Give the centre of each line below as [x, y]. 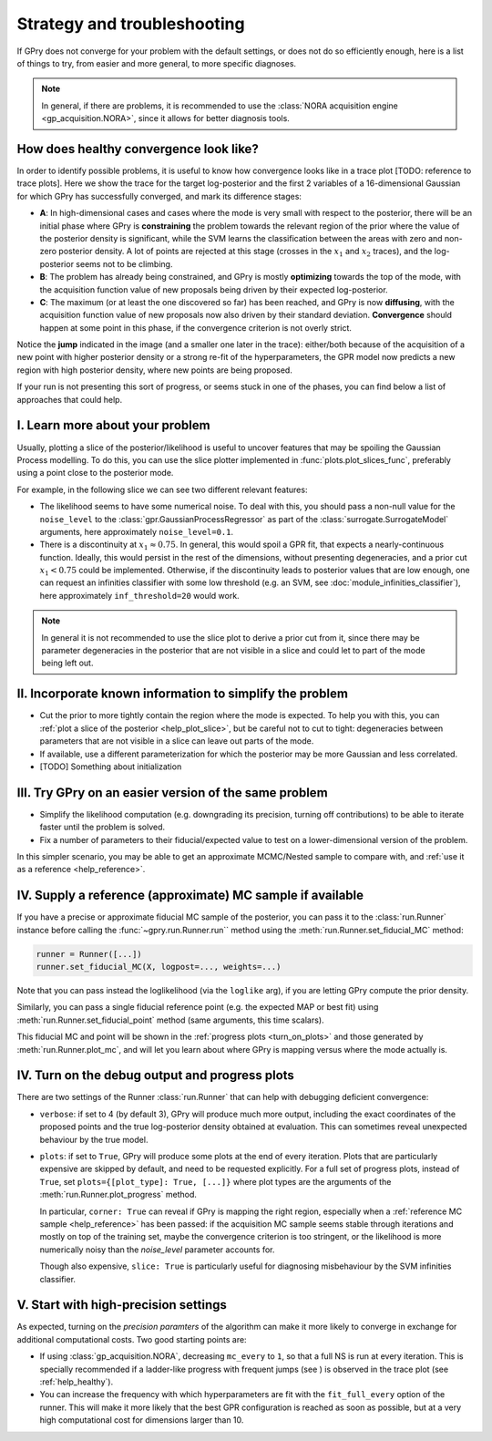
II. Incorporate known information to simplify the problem [182, 694]
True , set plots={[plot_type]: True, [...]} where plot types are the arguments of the [215, 1181]
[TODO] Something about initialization [111, 767]
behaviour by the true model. [94, 1139]
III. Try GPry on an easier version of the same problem [172, 793]
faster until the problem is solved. [102, 827]
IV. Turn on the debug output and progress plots [156, 1076]
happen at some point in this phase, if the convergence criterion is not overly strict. [196, 327]
